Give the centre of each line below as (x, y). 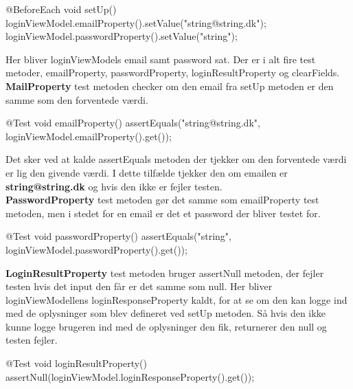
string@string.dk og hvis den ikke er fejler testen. (114, 186)
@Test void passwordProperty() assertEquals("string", (118, 236)
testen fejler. (32, 340)
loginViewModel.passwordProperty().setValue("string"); (122, 36)
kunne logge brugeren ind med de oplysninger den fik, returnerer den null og (166, 326)
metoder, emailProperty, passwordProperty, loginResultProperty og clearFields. (173, 73)
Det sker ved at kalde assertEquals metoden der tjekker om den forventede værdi (176, 159)
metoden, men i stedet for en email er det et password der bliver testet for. (163, 213)
